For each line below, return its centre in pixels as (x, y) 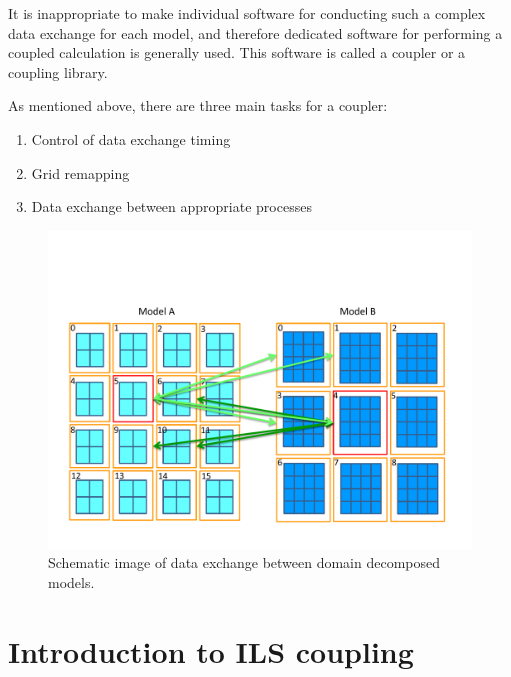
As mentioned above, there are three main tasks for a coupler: (198, 105)
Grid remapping (80, 172)
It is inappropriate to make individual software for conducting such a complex (247, 13)
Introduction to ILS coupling (211, 650)
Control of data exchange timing (131, 138)
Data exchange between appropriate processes (171, 206)
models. (71, 581)
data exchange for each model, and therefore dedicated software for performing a (255, 32)
